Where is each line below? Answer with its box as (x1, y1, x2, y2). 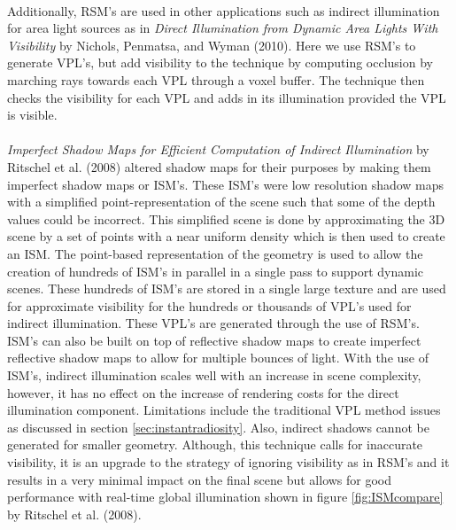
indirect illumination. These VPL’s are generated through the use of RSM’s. (7, 314, 420, 332)
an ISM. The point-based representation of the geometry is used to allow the (7, 244, 423, 262)
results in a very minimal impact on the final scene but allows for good (7, 470, 392, 488)
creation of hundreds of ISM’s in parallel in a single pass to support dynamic (7, 261, 424, 280)
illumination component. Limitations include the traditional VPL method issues (7, 401, 441, 419)
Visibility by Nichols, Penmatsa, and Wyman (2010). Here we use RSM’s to (7, 35, 416, 54)
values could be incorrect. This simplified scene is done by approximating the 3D (7, 209, 445, 228)
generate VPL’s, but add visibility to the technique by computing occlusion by (7, 53, 433, 72)
